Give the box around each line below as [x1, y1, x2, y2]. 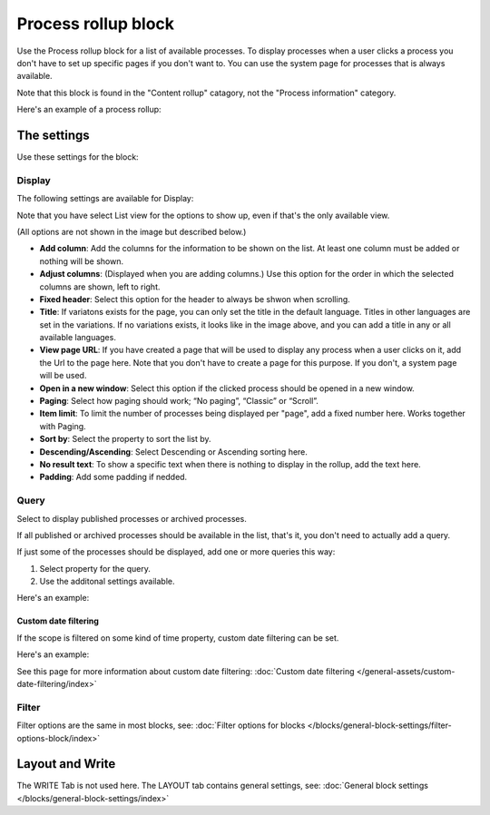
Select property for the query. [39, 563, 152, 574]
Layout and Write [16, 756, 116, 771]
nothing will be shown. [39, 255, 124, 267]
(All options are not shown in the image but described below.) [16, 226, 247, 237]
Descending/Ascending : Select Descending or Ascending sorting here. [39, 446, 309, 457]
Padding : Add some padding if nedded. [39, 472, 188, 483]
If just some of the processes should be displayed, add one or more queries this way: [16, 546, 336, 557]
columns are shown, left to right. [39, 281, 161, 292]
